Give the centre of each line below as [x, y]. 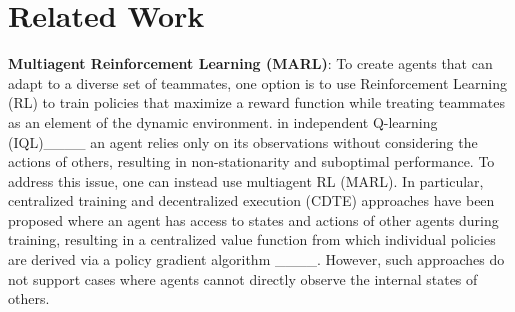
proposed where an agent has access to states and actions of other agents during [253, 219]
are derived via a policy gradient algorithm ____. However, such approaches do [256, 259]
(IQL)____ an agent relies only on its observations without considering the [243, 141]
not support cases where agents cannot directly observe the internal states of [243, 278]
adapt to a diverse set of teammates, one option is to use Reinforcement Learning [257, 82]
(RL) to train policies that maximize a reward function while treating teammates [256, 102]
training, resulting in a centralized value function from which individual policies [252, 239]
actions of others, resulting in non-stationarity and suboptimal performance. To [251, 161]
